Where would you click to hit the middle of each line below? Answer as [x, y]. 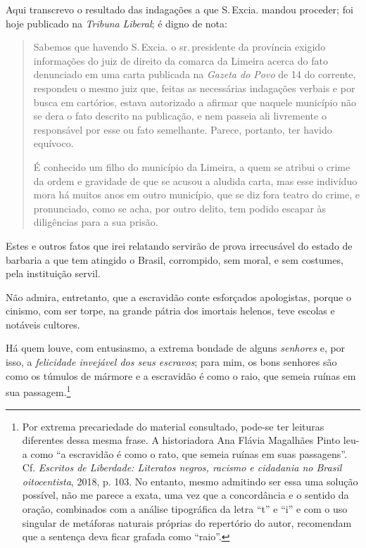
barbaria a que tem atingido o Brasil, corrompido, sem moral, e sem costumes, [175, 259]
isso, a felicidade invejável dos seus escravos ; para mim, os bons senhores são [171, 362]
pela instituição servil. [53, 273]
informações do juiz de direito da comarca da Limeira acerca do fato [181, 60]
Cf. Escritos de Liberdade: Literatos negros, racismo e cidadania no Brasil [182, 467]
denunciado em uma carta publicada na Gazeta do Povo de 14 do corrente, [195, 74]
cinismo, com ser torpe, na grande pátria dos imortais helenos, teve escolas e [170, 311]
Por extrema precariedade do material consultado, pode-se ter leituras [173, 426]
